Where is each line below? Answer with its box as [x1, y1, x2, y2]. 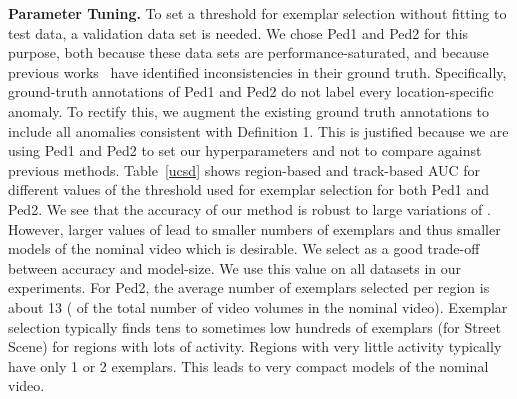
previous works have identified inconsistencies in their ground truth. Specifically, [8, 61, 507, 82]
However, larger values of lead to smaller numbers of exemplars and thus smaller [8, 218, 501, 239]
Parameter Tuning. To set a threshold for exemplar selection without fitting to [8, 3, 507, 23]
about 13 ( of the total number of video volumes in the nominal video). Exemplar [8, 296, 508, 317]
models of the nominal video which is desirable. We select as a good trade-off [8, 238, 480, 259]
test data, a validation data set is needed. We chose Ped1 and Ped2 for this [8, 22, 469, 43]
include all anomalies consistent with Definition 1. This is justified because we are [8, 120, 509, 141]
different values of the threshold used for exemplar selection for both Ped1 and [8, 179, 489, 200]
